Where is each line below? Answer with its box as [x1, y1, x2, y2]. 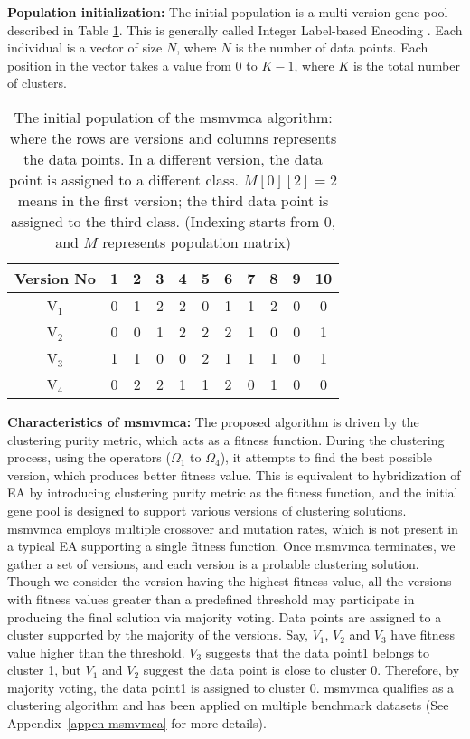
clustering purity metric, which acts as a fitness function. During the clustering [7, 430, 445, 449]
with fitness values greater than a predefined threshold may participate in [7, 589, 415, 608]
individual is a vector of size [7, 38, 163, 57]
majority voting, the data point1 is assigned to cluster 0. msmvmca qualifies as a [7, 677, 455, 696]
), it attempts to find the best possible [220, 448, 433, 467]
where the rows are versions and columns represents [9, 127, 337, 148]
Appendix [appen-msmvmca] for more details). [7, 714, 267, 733]
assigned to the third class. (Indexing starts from [10, 210, 320, 232]
